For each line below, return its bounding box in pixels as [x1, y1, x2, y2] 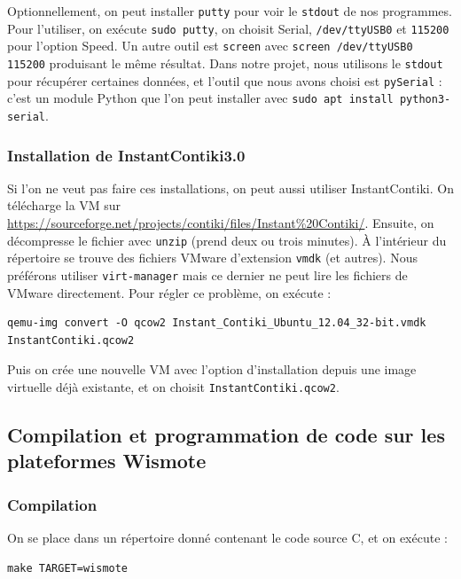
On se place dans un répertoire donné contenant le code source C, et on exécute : [7, 528, 448, 546]
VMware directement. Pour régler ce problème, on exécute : [7, 283, 332, 301]
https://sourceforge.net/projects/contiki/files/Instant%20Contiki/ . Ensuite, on [7, 214, 434, 231]
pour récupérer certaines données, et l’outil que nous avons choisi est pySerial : [7, 71, 442, 90]
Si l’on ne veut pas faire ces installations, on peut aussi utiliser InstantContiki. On [7, 178, 454, 197]
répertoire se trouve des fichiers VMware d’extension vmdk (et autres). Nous [7, 248, 418, 267]
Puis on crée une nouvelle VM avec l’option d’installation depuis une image [7, 360, 417, 379]
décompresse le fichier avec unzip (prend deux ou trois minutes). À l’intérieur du [7, 231, 447, 249]
